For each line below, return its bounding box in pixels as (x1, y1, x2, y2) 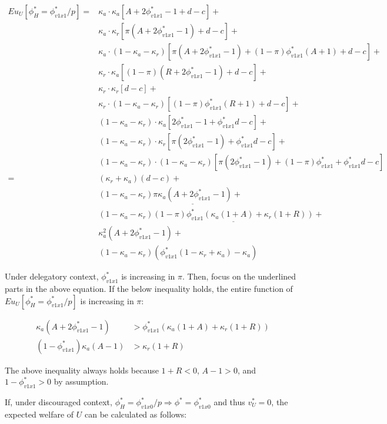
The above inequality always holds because (5, 364, 159, 376)
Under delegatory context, (5, 270, 99, 282)
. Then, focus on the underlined (182, 270, 296, 282)
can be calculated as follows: (84, 408, 187, 420)
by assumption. (54, 375, 109, 388)
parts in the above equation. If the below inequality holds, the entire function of (5, 282, 293, 294)
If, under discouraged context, (5, 396, 112, 408)
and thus (213, 396, 245, 408)
